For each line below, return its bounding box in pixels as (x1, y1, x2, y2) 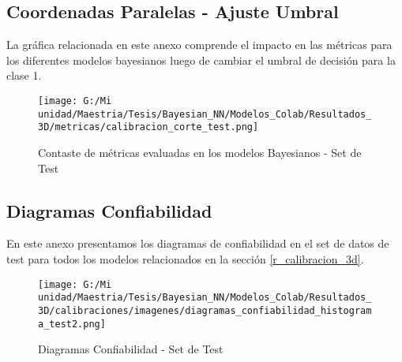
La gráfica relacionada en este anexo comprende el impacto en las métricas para (6, 36, 393, 53)
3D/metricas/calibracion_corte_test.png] (38, 121, 259, 133)
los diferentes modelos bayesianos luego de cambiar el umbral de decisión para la (6, 51, 396, 68)
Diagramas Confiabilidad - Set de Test (38, 341, 224, 357)
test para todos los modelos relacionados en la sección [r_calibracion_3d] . (6, 250, 364, 267)
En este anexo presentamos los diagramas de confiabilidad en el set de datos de (6, 235, 389, 252)
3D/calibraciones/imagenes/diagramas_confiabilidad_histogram (38, 304, 372, 316)
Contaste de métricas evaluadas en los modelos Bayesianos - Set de (38, 144, 362, 160)
